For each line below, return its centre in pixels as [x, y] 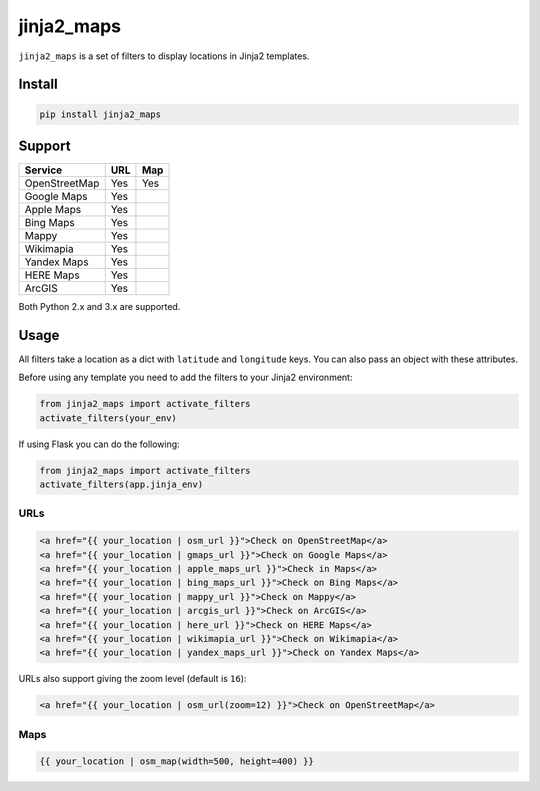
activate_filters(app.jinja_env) [121, 484]
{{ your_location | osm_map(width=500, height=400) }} [176, 761]
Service [43, 170]
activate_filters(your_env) [108, 418]
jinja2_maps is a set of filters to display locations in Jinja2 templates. [164, 56]
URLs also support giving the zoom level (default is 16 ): [132, 679]
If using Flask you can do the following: [99, 444]
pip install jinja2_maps [100, 114]
